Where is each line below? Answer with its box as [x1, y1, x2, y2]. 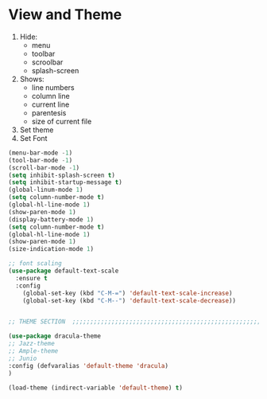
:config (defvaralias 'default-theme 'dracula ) [8, 362, 169, 370]
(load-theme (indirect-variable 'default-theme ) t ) [8, 384, 183, 392]
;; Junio [8, 354, 37, 362]
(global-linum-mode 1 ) [8, 186, 83, 194]
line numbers [31, 82, 75, 92]
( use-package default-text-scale [8, 267, 119, 276]
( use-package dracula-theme [8, 332, 102, 340]
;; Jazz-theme [8, 340, 56, 348]
